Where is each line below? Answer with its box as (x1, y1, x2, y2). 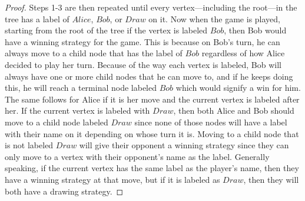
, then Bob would (224, 24, 287, 36)
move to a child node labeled (5, 115, 108, 128)
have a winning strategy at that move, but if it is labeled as (5, 173, 220, 185)
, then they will (243, 173, 299, 185)
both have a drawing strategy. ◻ (5, 185, 124, 197)
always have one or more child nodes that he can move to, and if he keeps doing (5, 70, 293, 82)
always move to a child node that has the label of (5, 47, 183, 59)
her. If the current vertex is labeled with (5, 104, 150, 117)
